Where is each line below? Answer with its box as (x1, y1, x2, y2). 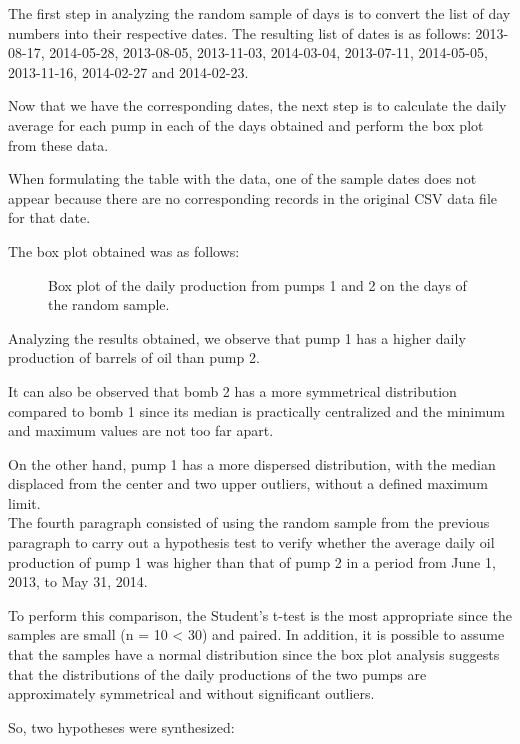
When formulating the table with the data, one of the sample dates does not (8, 168, 477, 189)
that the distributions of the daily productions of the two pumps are (8, 663, 427, 684)
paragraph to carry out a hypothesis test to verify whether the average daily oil (8, 532, 495, 553)
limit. (8, 492, 41, 513)
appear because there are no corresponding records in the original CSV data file (8, 187, 498, 208)
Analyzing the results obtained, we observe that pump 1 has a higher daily (8, 327, 466, 348)
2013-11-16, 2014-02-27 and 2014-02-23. (8, 61, 249, 82)
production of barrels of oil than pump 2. (8, 347, 260, 368)
